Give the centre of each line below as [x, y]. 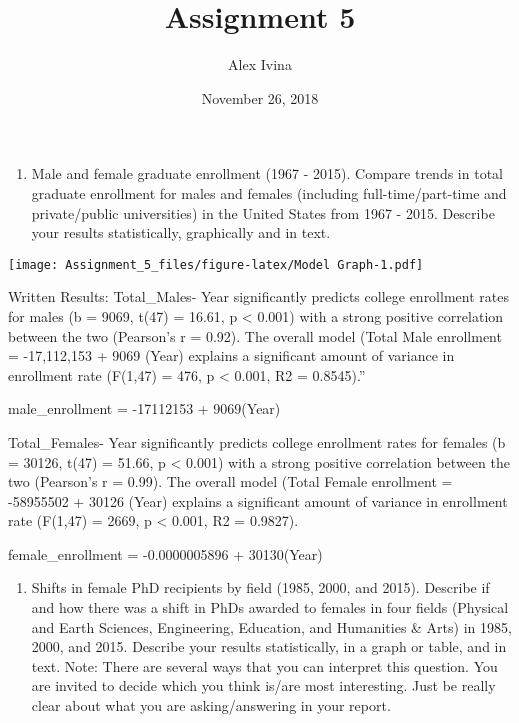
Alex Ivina [260, 64]
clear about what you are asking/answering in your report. [211, 705]
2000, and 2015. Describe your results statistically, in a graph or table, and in [269, 646]
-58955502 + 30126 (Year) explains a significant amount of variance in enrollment [258, 500]
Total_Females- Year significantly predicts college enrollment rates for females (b [257, 441]
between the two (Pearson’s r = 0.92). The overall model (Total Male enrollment [255, 335]
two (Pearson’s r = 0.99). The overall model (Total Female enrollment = [230, 481]
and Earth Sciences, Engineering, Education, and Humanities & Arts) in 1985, [271, 626]
